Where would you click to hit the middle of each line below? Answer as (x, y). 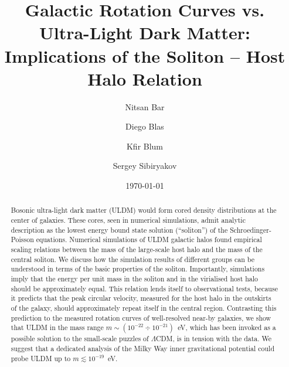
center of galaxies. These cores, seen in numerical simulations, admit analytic (128, 220)
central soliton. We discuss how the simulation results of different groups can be (132, 259)
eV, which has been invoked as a (227, 327)
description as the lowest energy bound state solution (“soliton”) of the (119, 230)
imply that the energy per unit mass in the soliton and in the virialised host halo (135, 279)
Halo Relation (145, 78)
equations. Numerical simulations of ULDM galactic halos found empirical (149, 239)
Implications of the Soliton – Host (145, 55)
